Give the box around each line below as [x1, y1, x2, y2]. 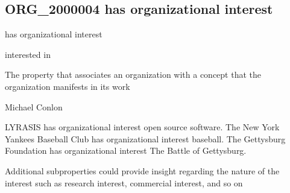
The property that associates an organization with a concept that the [5, 68, 262, 81]
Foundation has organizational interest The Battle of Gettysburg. [5, 144, 247, 157]
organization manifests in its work [5, 80, 130, 92]
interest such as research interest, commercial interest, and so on [5, 176, 243, 189]
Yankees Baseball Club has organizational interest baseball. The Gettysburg [5, 132, 286, 145]
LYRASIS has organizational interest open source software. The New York [5, 121, 280, 133]
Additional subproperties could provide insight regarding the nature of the [5, 164, 280, 177]
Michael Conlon [5, 100, 63, 113]
